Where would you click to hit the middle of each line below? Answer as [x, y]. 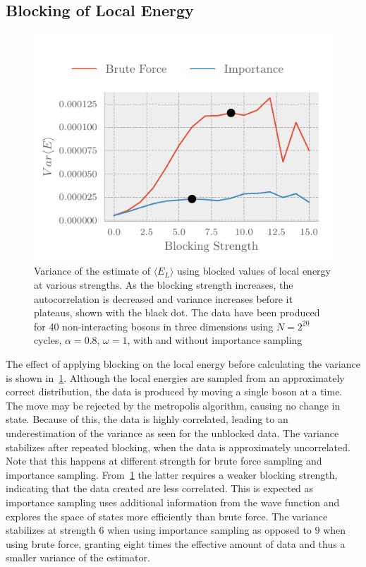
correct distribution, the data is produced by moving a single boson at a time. [174, 392]
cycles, [48, 340]
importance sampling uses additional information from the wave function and [173, 502]
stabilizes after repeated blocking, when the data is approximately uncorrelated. [178, 447]
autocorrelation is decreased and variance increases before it [163, 298]
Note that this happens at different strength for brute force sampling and [164, 461]
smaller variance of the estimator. [78, 557]
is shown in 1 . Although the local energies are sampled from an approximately [175, 377]
